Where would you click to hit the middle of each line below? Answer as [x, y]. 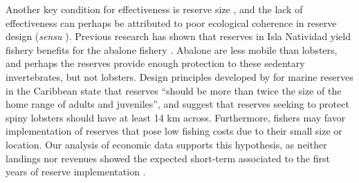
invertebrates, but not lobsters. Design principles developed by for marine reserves [179, 76]
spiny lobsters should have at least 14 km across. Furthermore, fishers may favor [176, 117]
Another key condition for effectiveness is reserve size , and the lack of [154, 9]
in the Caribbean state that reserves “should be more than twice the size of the [174, 90]
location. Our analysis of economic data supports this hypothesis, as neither [166, 144]
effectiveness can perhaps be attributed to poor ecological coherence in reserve [171, 22]
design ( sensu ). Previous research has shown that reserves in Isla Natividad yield [178, 36]
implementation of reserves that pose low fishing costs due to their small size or [174, 131]
